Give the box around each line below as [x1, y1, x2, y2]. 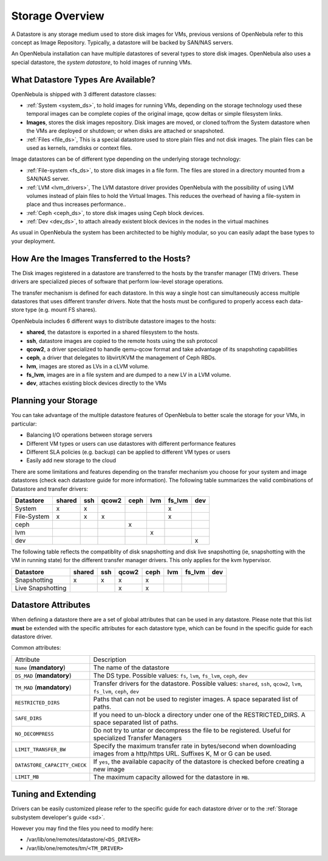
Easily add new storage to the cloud [26, 457, 117, 464]
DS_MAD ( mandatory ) [15, 671, 72, 680]
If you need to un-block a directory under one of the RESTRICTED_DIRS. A [93, 710, 306, 719]
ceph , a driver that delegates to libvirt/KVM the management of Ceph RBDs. [26, 354, 217, 362]
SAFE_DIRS [15, 715, 43, 722]
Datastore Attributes [11, 600, 91, 610]
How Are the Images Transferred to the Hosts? [11, 253, 191, 264]
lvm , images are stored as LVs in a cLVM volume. [26, 362, 149, 370]
